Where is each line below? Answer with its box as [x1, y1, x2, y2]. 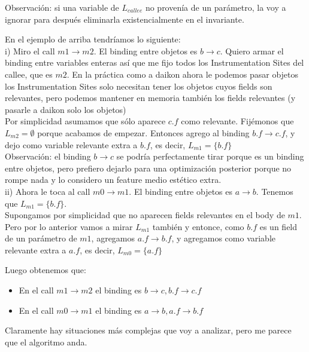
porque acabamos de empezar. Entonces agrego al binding [37, 126, 250, 139]
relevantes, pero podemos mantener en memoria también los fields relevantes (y [5, 91, 296, 104]
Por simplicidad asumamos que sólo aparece [5, 115, 166, 127]
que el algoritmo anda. [5, 335, 87, 348]
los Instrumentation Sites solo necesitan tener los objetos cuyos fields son [5, 79, 272, 92]
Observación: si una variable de [5, 1, 119, 13]
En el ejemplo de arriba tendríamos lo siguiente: [5, 33, 181, 45]
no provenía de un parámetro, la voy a [145, 1, 286, 13]
